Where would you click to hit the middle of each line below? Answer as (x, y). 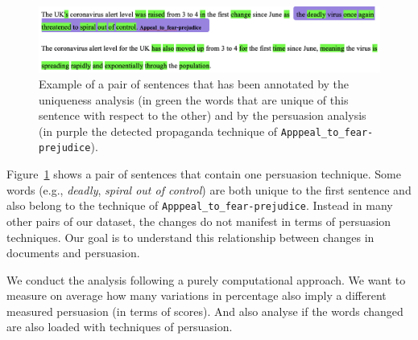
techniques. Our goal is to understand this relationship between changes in (190, 237)
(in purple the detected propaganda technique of (158, 131)
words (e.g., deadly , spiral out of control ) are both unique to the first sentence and (209, 189)
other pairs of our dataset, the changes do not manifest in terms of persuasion (199, 221)
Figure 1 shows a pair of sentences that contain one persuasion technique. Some (204, 174)
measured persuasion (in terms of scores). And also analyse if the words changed (205, 311)
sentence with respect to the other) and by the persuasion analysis (203, 115)
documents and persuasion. (73, 253)
